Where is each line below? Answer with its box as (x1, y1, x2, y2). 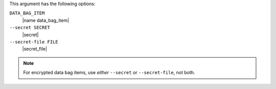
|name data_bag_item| (22, 17, 69, 23)
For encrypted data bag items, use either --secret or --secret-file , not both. (23, 70, 195, 76)
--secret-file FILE (9, 39, 58, 44)
